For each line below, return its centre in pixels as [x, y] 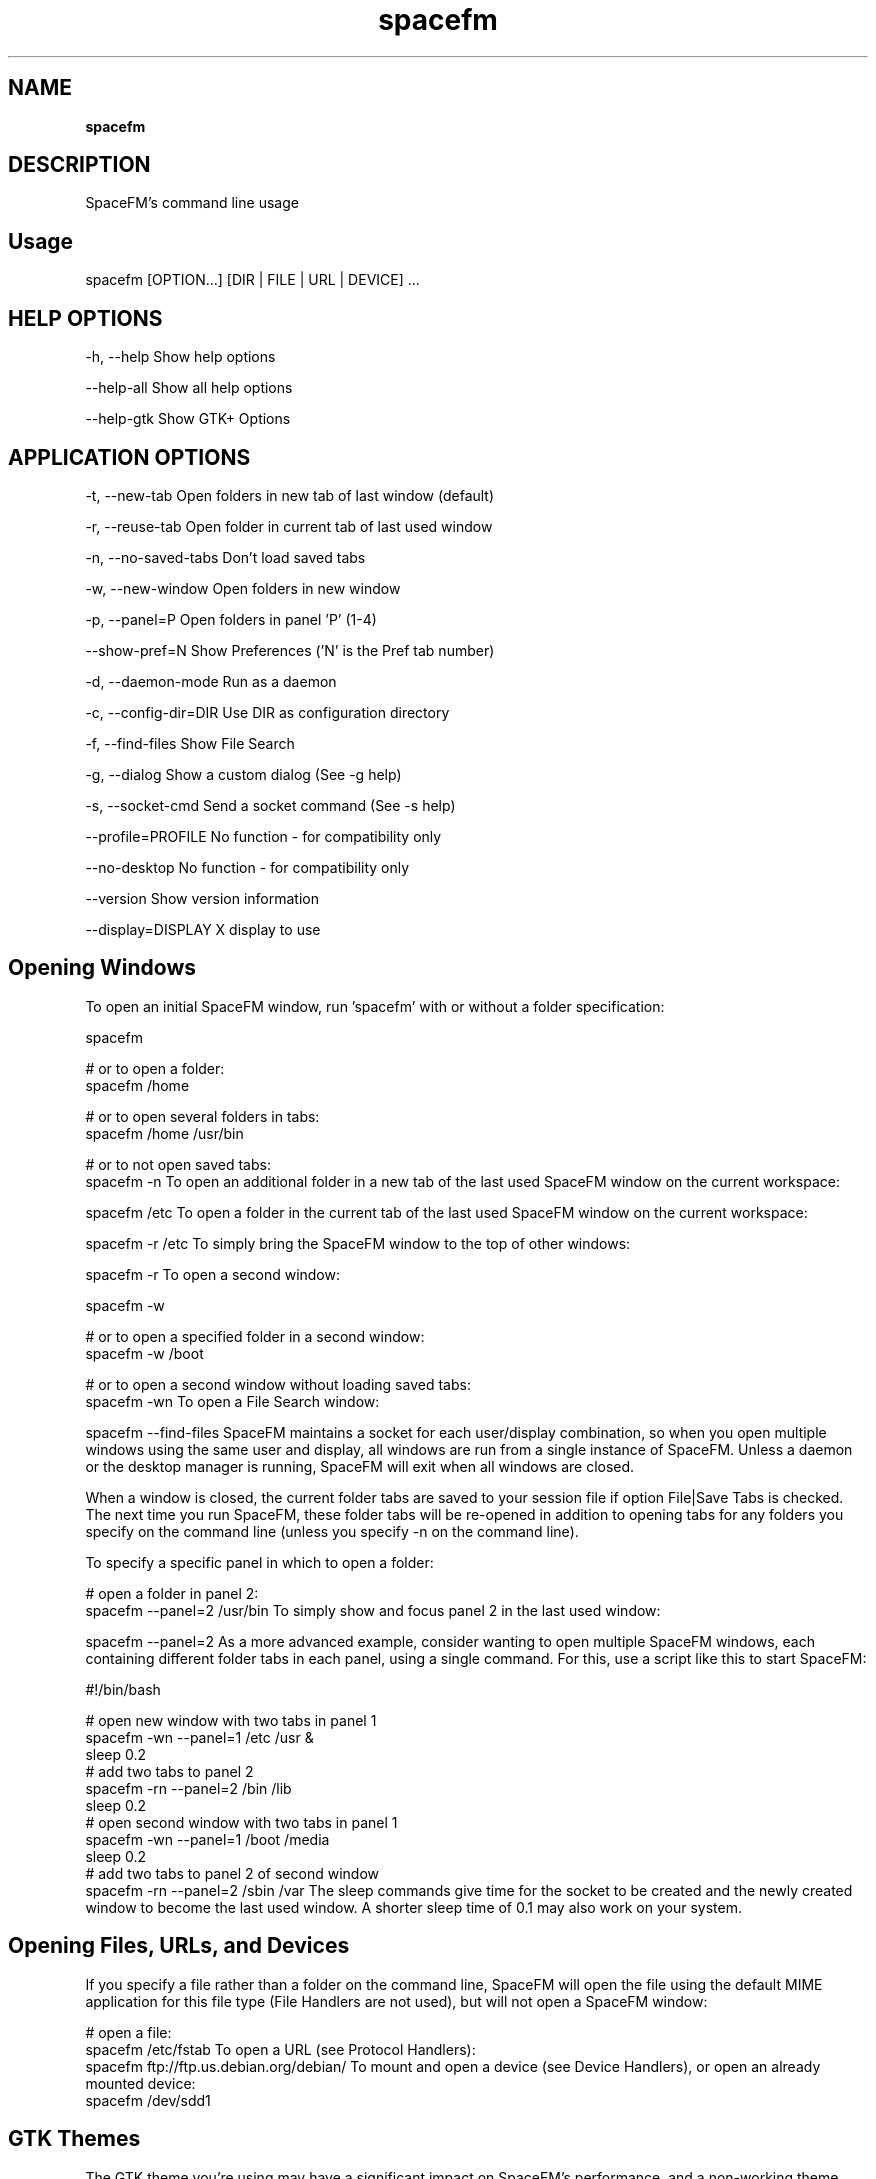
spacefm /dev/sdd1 [148, 2100]
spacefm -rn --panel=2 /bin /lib [188, 1788]
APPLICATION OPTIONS [129, 457]
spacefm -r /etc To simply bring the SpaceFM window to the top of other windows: [358, 1243]
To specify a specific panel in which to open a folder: [259, 1562]
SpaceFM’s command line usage [192, 203]
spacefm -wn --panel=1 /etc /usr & [199, 1737]
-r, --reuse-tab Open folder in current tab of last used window [289, 526]
